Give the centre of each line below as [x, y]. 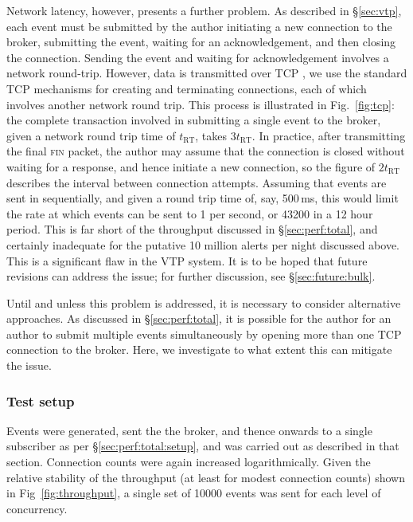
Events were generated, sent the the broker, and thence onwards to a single [189, 430]
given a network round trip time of [91, 135]
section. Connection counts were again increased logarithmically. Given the [189, 462]
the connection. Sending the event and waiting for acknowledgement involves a [198, 57]
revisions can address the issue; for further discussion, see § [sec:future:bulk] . [191, 276]
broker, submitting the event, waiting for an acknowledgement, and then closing [201, 42]
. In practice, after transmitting [329, 135]
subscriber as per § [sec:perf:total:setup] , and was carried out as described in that [203, 446]
